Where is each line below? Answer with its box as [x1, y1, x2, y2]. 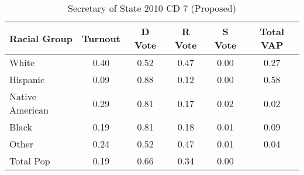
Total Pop [9, 154, 50, 167]
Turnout [82, 31, 120, 45]
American [9, 103, 49, 116]
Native [9, 90, 36, 103]
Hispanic [9, 73, 45, 86]
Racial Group [9, 31, 72, 45]
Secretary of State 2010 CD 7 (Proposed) [68, 1, 236, 15]
